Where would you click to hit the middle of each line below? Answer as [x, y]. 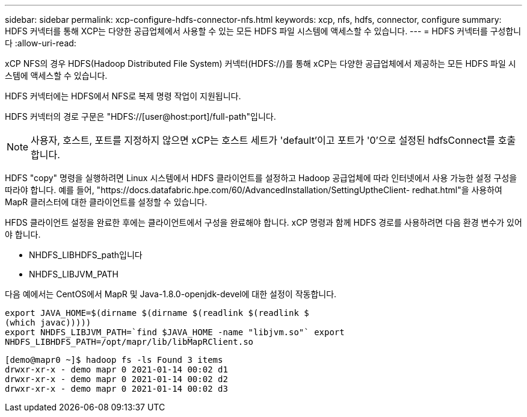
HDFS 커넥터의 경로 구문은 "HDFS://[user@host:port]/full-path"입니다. [140, 116]
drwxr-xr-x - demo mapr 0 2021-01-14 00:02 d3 [116, 389]
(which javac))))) [48, 323]
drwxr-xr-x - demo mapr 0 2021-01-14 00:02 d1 [116, 369]
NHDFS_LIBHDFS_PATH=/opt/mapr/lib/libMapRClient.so [129, 342]
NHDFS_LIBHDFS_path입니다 [86, 255]
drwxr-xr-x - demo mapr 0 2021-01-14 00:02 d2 [116, 379]
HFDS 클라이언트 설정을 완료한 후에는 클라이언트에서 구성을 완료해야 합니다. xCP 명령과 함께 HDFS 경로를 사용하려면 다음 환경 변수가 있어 [263, 222]
